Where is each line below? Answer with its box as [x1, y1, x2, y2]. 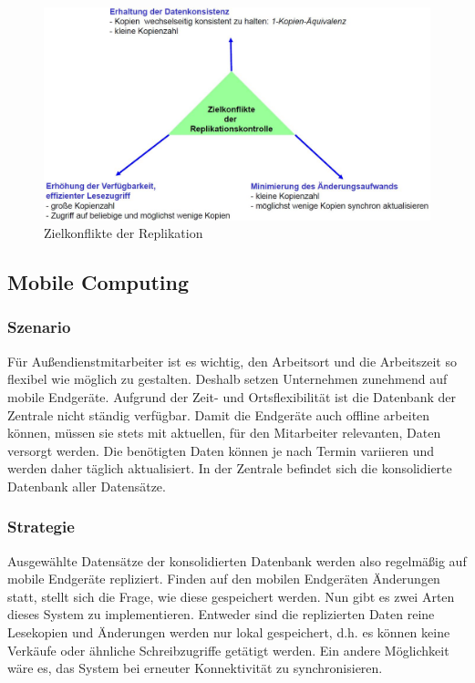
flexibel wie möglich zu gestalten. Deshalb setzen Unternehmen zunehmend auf [7, 369, 448, 388]
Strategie [7, 515, 75, 538]
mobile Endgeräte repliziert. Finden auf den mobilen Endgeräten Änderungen [7, 569, 440, 588]
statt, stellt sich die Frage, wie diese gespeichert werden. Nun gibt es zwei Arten [7, 586, 455, 605]
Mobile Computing [7, 268, 189, 296]
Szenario [7, 316, 71, 338]
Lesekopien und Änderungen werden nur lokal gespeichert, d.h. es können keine [7, 623, 450, 642]
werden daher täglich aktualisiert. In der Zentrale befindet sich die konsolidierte [7, 459, 452, 478]
